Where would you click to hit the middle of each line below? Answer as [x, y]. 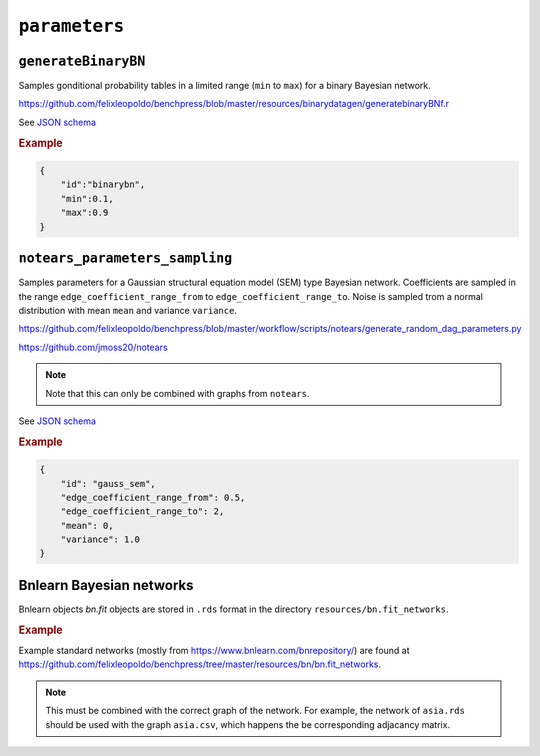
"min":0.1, [87, 198]
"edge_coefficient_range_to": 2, [142, 511]
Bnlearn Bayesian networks [106, 585]
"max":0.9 [84, 213]
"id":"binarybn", [103, 184]
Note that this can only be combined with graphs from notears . [177, 393]
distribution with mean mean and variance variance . [127, 310]
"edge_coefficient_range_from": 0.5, [153, 497]
